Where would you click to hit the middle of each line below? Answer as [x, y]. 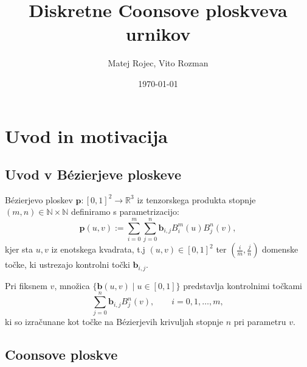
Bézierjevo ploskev [39, 199]
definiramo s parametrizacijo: [125, 211]
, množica [72, 285]
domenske [280, 249]
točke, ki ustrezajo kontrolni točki [67, 264]
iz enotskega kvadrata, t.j [98, 249]
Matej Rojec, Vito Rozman [158, 63]
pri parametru [260, 322]
